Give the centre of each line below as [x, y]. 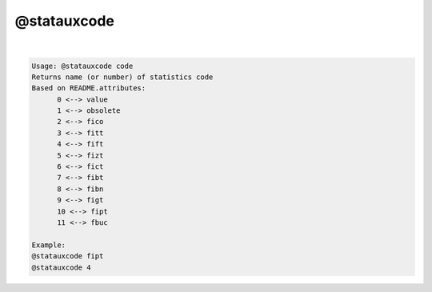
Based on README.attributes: [89, 88]
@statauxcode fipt [68, 256]
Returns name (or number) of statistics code [122, 77]
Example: [49, 245]
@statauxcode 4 [61, 267]
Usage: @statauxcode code [82, 66]
